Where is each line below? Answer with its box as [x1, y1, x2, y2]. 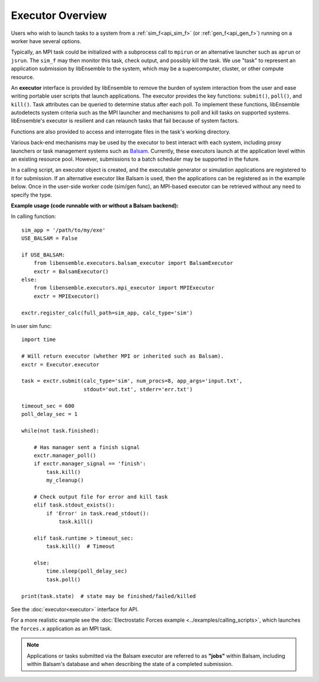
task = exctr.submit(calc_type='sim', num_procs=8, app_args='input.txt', [21, 378, 243, 384]
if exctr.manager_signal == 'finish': [33, 460, 147, 467]
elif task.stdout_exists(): [33, 502, 115, 508]
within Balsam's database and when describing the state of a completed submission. [27, 660, 233, 667]
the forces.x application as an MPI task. [11, 625, 112, 632]
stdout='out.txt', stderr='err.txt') [83, 386, 193, 392]
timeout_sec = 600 [21, 402, 75, 409]
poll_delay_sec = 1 [21, 411, 78, 417]
